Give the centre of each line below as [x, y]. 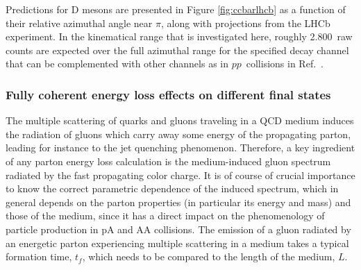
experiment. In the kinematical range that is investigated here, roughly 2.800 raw [179, 36]
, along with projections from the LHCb [245, 23]
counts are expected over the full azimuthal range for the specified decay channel [177, 50]
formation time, [39, 256]
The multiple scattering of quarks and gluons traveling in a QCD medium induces [180, 120]
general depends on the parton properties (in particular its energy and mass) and [178, 202]
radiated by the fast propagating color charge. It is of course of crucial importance [180, 175]
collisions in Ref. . [285, 64]
